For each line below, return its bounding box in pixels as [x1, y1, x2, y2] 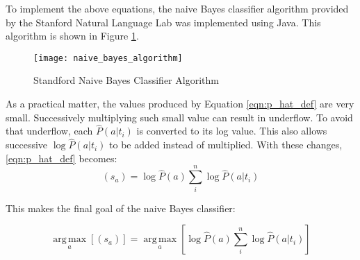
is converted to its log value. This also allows [136, 123, 327, 138]
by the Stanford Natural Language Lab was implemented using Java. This [6, 15, 321, 29]
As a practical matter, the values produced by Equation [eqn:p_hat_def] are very [6, 96, 354, 111]
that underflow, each [6, 123, 93, 138]
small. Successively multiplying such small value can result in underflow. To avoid [6, 110, 353, 124]
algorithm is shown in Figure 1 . [6, 28, 139, 43]
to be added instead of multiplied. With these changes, [109, 137, 343, 152]
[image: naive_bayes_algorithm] [33, 53, 183, 63]
